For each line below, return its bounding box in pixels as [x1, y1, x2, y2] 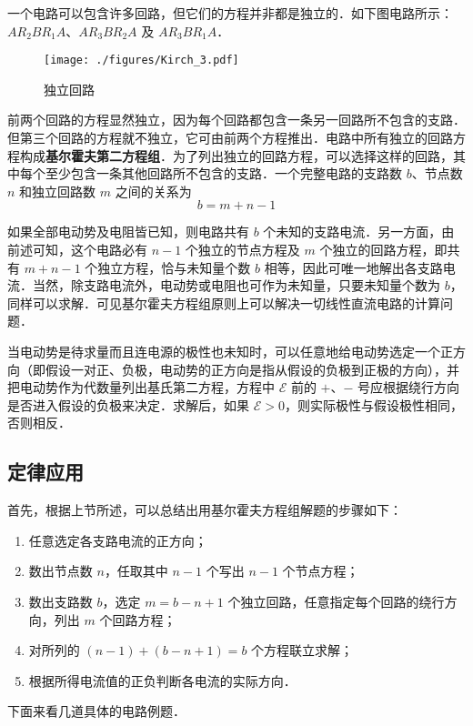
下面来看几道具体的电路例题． [7, 701, 186, 721]
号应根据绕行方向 [357, 378, 460, 397]
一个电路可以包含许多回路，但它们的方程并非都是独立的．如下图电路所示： [7, 4, 453, 22]
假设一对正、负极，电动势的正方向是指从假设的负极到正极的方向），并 [45, 359, 459, 378]
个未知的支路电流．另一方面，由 [263, 222, 455, 241]
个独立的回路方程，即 [319, 240, 448, 258]
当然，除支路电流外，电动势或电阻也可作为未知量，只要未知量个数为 [32, 276, 440, 295]
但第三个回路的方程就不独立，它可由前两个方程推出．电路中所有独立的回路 [7, 128, 453, 147]
